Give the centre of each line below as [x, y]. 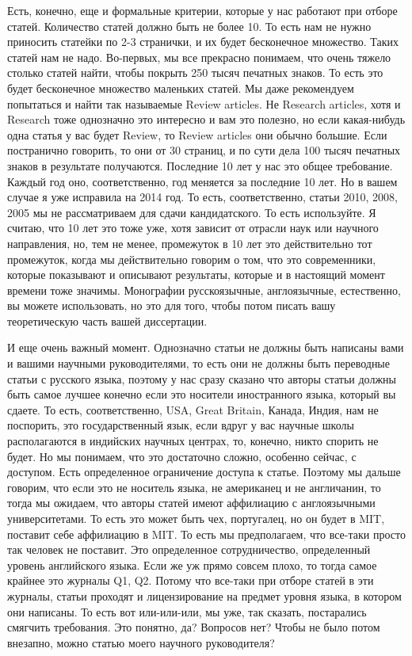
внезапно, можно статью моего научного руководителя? [141, 642]
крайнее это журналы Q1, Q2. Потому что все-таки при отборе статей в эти [191, 580]
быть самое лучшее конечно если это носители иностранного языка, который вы [202, 394]
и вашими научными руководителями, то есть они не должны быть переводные [198, 363]
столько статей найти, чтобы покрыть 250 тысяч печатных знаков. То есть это [195, 72]
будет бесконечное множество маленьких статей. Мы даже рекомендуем [181, 88]
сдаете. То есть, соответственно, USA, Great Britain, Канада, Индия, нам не [193, 409]
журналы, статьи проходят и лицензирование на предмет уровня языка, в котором [204, 595]
